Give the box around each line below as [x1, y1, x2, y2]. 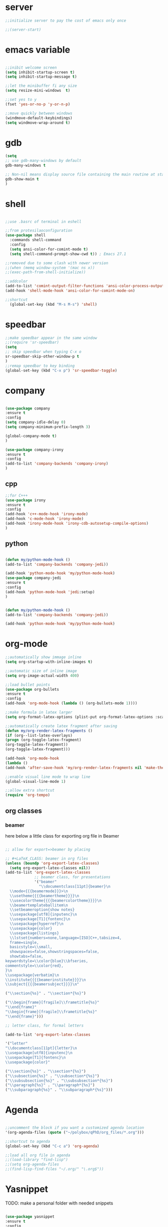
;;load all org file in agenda [5, 1152, 70, 1158]
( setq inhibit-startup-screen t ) [5, 70, 75, 75]
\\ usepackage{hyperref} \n [9, 921, 64, 926]
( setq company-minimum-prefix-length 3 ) [5, 425, 91, 430]
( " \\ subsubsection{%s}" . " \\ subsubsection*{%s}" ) [5, 1078, 113, 1083]
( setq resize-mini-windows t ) [5, 88, 70, 93]
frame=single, [9, 940, 39, 945]
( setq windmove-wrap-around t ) [5, 120, 70, 125]
